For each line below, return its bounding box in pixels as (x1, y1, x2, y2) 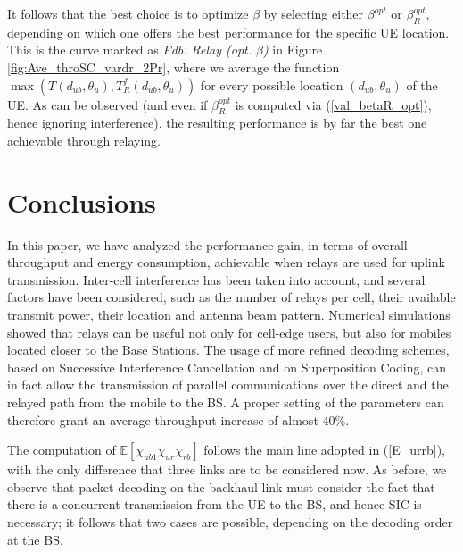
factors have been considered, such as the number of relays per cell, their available (7, 288, 456, 306)
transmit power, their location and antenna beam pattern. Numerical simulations (7, 305, 451, 324)
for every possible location (200, 75, 343, 94)
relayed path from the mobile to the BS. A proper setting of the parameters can (7, 393, 444, 412)
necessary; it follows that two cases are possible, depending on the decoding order (7, 513, 453, 531)
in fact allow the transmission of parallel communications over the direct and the (7, 375, 449, 394)
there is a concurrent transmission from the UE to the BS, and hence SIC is (7, 495, 422, 514)
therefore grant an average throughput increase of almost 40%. (7, 410, 350, 429)
